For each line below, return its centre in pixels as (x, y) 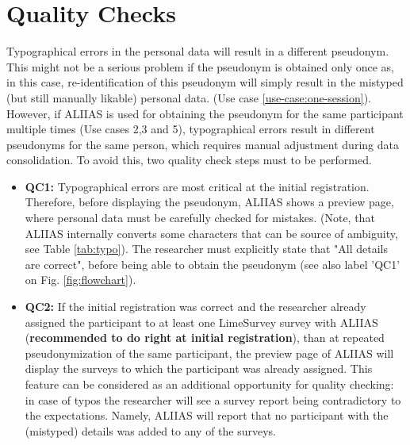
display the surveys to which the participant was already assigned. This (199, 368)
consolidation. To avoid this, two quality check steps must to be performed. (189, 160)
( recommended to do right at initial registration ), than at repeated (205, 338)
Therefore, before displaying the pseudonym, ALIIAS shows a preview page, (209, 202)
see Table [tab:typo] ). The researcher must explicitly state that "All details (207, 249)
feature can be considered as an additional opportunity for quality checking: (209, 384)
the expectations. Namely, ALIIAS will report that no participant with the (207, 415)
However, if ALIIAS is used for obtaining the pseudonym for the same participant (205, 113)
